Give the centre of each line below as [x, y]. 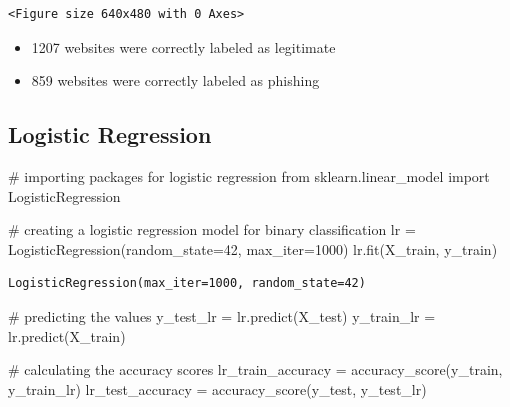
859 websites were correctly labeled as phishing [175, 80]
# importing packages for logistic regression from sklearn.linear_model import [249, 175]
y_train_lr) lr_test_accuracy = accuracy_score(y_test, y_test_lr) [217, 388]
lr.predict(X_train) [67, 335]
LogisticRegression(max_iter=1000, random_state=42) [187, 283]
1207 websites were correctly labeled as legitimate [183, 46]
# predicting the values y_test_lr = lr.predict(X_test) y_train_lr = [222, 315]
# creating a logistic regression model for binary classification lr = [212, 229]
